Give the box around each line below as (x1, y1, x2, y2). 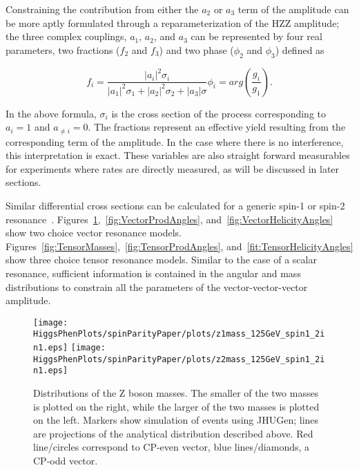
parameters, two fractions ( (6, 42, 120, 57)
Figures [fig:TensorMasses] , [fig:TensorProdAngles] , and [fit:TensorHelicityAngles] (6, 238, 353, 253)
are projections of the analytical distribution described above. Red (33, 426, 313, 440)
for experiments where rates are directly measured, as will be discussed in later (6, 161, 340, 176)
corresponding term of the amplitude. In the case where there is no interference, (6, 134, 344, 149)
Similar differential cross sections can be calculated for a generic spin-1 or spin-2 (6, 198, 345, 212)
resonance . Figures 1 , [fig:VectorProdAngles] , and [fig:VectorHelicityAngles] (6, 211, 333, 226)
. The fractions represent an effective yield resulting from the (88, 120, 346, 134)
